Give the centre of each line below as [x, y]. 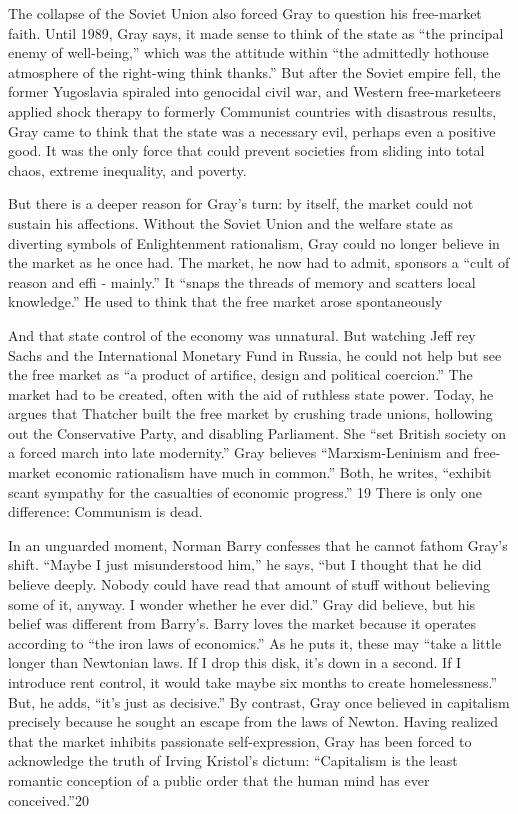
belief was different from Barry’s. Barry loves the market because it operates [242, 623]
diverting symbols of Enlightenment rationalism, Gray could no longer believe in [254, 242]
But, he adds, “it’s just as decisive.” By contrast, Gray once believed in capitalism [259, 701]
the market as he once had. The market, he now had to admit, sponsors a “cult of [259, 262]
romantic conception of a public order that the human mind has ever [219, 779]
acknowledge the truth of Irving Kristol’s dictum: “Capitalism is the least [233, 760]
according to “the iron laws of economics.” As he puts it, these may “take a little [255, 642]
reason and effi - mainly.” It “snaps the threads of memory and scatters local [242, 281]
